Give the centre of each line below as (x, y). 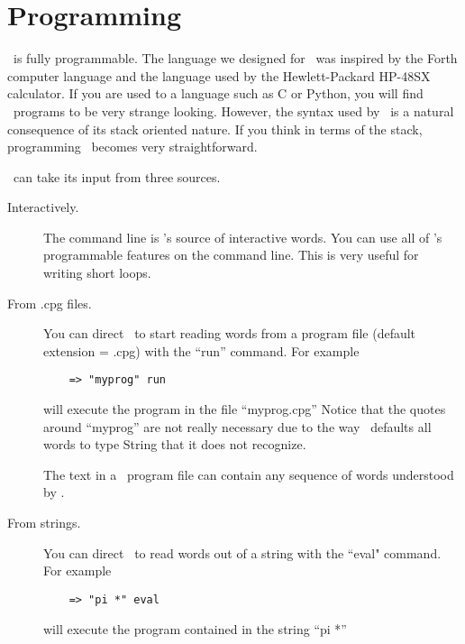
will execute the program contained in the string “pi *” (195, 628)
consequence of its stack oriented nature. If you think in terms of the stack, (215, 129)
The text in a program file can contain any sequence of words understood (249, 474)
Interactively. (43, 207)
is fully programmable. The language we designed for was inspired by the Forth (235, 58)
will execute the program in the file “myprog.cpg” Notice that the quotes (245, 409)
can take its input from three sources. (117, 176)
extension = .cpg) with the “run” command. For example (201, 350)
